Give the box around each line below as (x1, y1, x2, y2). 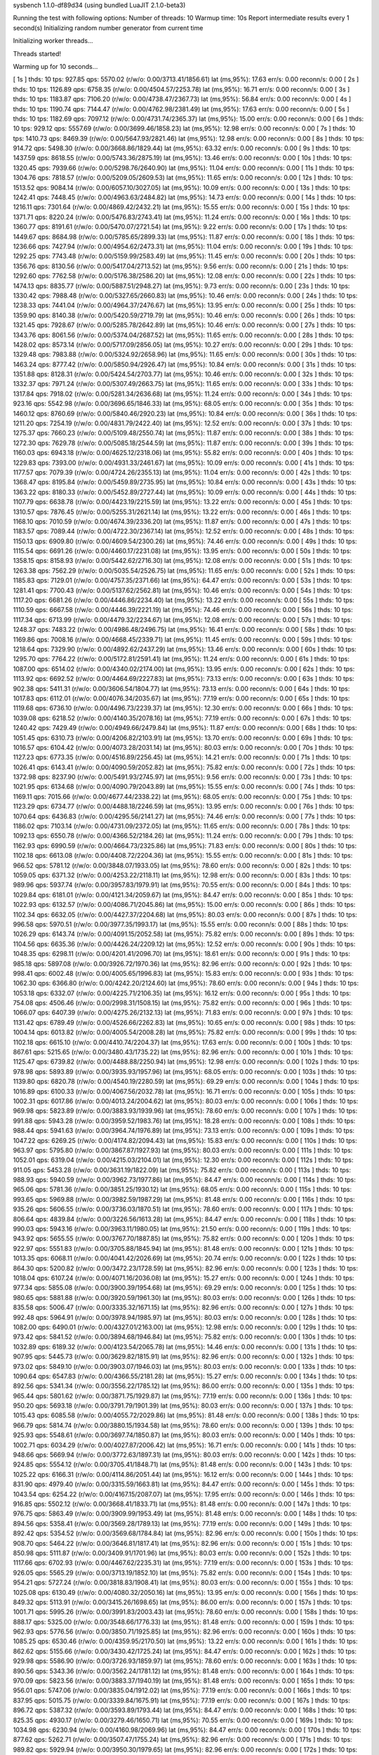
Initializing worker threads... (13, 37, 93, 45)
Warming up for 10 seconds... (13, 62, 98, 70)
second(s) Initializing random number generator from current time (13, 23, 204, 32)
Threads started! (13, 49, 62, 58)
